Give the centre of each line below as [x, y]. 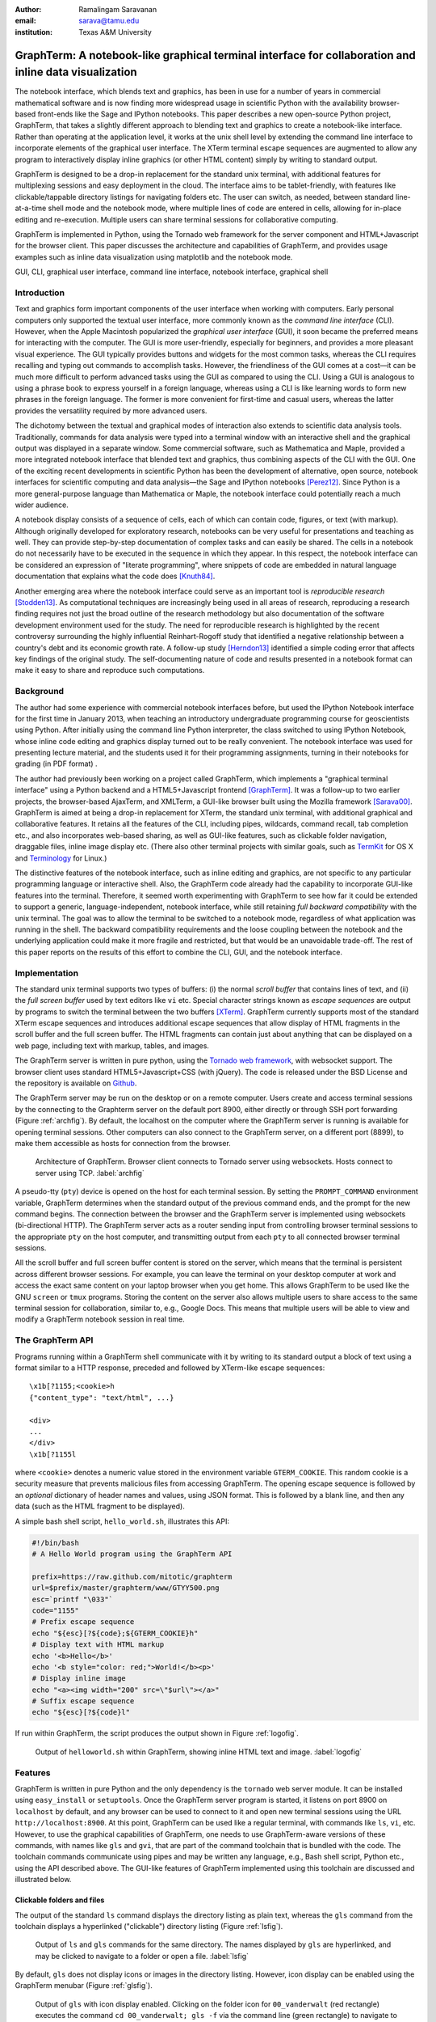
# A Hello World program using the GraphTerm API [132, 1554]
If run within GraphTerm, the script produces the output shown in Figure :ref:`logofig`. [157, 1733]
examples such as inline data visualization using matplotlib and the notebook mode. [154, 257]
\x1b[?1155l [53, 1454]
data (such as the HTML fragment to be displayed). [100, 1506]
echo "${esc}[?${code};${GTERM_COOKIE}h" [115, 1633]
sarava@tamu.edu [109, 21]
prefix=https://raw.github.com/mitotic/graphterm [132, 1576]
